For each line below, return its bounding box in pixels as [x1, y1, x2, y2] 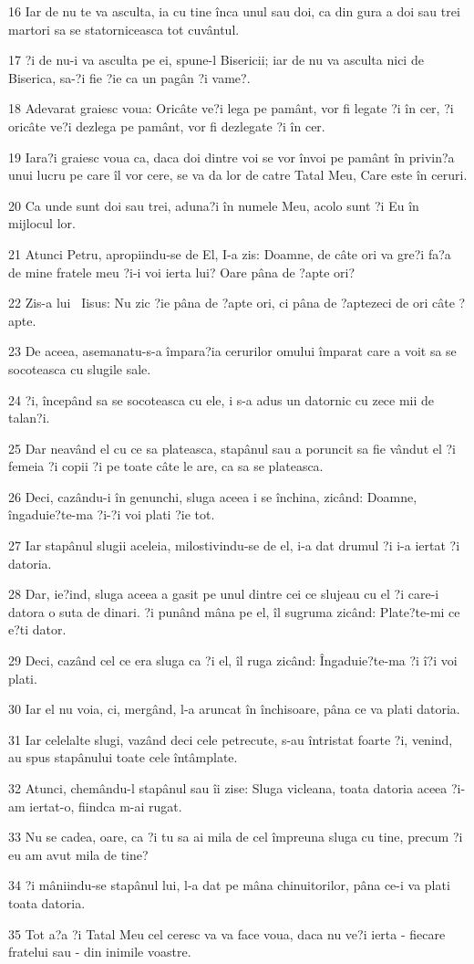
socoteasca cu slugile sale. [8, 359, 151, 378]
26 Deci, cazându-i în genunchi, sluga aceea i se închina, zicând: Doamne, [8, 487, 417, 506]
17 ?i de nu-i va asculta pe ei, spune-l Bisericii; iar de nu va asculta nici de [8, 50, 424, 69]
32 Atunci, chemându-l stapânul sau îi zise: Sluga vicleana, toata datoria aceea [8, 779, 448, 797]
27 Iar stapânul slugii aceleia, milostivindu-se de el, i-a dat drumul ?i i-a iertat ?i [8, 536, 460, 555]
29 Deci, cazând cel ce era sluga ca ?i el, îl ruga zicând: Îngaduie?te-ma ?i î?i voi [8, 651, 458, 670]
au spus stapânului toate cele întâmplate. [8, 748, 238, 767]
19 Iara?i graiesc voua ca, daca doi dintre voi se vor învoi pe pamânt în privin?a [8, 147, 455, 166]
